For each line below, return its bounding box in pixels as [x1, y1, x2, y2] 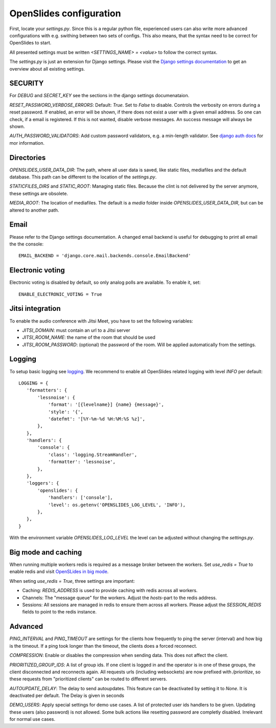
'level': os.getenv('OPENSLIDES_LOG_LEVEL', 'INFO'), [48, 502, 186, 508]
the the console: [9, 241, 43, 247]
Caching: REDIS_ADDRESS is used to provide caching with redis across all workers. [22, 587, 198, 594]
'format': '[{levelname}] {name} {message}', [48, 402, 165, 407]
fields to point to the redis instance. [22, 609, 97, 615]
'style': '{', [48, 409, 84, 415]
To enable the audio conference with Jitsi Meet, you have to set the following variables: [9, 317, 194, 324]
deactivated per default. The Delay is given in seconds [9, 693, 125, 699]
